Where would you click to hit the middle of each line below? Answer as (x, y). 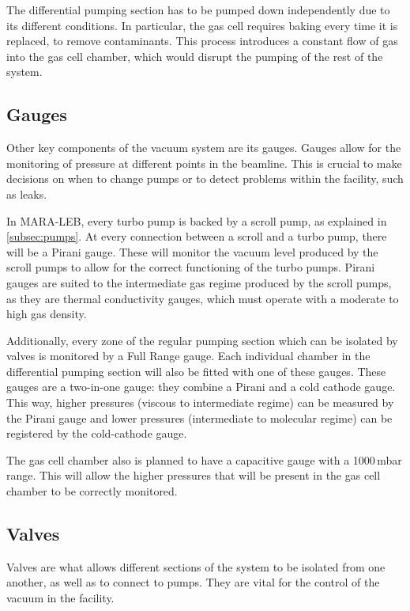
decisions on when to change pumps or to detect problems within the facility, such (205, 178)
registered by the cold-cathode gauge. (97, 433)
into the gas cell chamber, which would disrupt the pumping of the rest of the (195, 56)
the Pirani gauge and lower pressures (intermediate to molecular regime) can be (199, 417)
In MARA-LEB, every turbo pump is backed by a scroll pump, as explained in (197, 220)
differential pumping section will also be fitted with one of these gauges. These (196, 371)
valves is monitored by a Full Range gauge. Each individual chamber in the (188, 356)
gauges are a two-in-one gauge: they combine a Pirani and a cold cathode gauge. (201, 387)
